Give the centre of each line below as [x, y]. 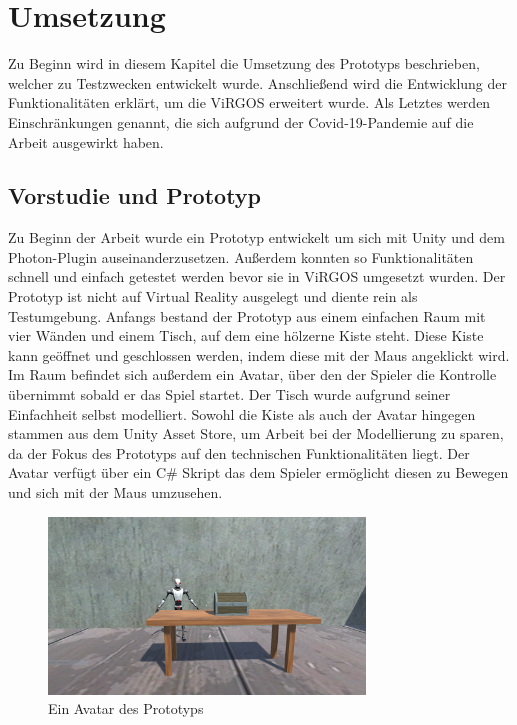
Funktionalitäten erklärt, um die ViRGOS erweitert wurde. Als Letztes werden [249, 102]
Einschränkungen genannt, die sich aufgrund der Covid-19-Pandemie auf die [241, 121]
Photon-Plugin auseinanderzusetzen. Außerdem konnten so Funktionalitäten [241, 256]
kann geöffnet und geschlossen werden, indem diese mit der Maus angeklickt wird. [259, 354]
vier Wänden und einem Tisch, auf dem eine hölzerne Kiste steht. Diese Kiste [246, 335]
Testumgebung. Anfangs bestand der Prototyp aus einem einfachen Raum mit [247, 315]
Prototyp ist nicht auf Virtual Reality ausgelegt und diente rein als [213, 296]
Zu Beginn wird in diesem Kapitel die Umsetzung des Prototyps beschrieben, [244, 63]
